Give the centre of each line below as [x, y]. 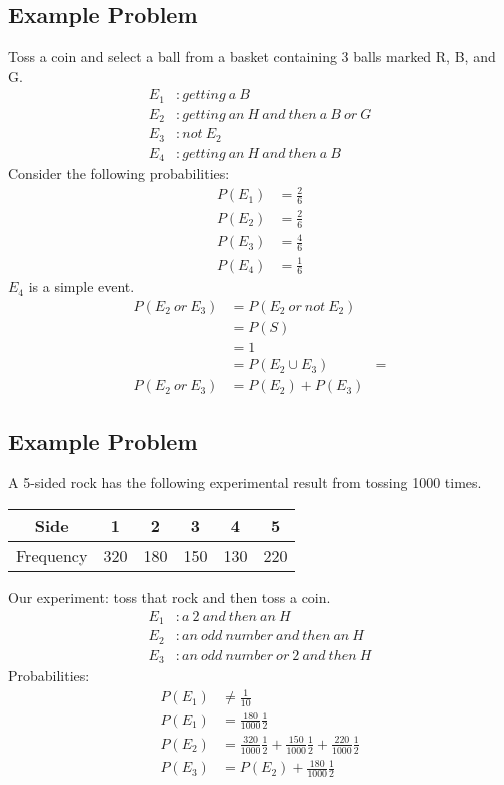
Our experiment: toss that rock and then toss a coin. [169, 596]
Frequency [52, 555]
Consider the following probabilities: [119, 173]
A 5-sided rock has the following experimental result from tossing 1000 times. [245, 482]
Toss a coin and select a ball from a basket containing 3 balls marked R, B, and [252, 56]
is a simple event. [81, 286]
